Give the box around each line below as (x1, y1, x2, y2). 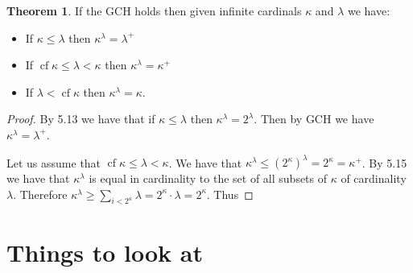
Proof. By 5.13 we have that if (6, 110, 155, 127)
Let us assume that (6, 154, 101, 171)
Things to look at (6, 235, 203, 268)
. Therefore (13, 185, 68, 202)
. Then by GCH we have (254, 110, 374, 127)
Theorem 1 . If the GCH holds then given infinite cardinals (6, 2, 302, 19)
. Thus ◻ (206, 185, 254, 202)
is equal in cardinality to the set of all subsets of (89, 170, 328, 187)
